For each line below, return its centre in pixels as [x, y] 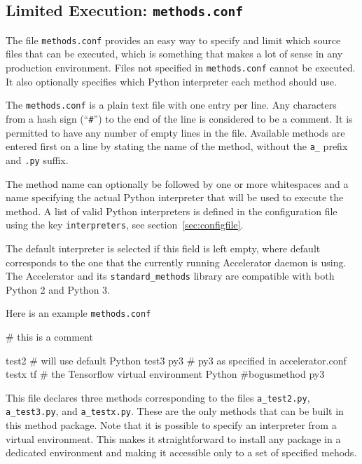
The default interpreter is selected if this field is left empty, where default [163, 248]
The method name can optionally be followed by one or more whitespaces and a [177, 183]
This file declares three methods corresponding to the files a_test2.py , [158, 397]
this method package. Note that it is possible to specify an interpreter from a [171, 425]
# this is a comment [49, 337]
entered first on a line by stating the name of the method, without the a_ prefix [177, 146]
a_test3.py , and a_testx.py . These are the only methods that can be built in [175, 411]
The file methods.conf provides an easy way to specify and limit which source [173, 40]
